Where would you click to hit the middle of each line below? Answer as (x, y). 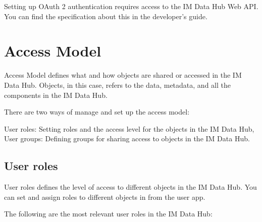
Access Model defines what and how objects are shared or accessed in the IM (123, 75)
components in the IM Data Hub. (56, 95)
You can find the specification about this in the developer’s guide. (106, 16)
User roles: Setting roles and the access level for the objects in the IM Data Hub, (129, 128)
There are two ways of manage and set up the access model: (97, 112)
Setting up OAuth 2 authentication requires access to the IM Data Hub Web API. (131, 6)
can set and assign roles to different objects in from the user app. (105, 197)
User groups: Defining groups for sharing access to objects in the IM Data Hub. (127, 138)
